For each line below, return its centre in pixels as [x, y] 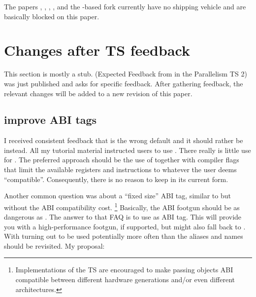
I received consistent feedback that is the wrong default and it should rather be [124, 140]
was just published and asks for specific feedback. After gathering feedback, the [124, 83]
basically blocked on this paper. [52, 16]
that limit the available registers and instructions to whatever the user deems [120, 169]
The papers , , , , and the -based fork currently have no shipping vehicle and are [125, 6]
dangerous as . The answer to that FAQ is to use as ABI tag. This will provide [123, 217]
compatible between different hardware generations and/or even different [125, 279]
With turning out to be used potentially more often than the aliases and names [124, 236]
